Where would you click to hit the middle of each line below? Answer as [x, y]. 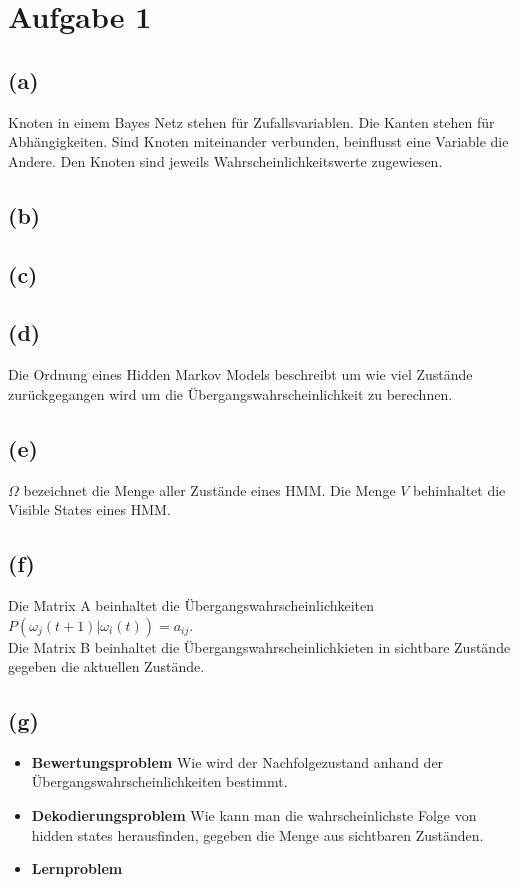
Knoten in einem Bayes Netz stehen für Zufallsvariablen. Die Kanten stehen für [251, 121]
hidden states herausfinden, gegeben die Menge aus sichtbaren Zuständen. [257, 834]
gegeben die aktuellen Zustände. [106, 666]
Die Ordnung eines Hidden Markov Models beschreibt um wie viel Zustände [240, 374]
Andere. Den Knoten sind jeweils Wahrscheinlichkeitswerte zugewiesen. [225, 160]
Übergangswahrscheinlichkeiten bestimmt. [159, 781]
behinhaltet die [459, 489]
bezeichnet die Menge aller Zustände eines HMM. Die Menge [209, 489]
